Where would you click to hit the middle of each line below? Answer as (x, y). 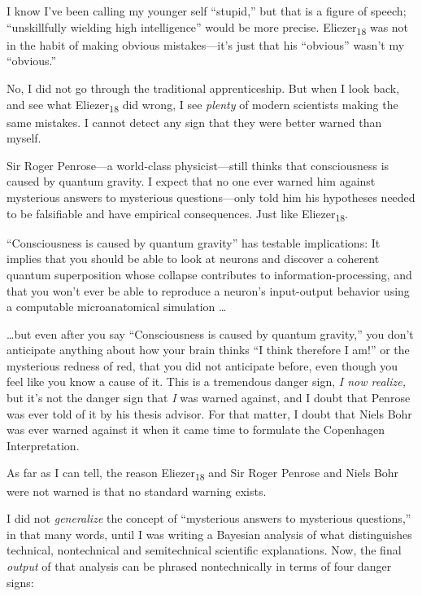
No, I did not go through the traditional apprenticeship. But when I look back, (203, 88)
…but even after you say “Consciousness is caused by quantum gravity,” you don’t (210, 333)
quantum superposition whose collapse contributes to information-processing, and (209, 274)
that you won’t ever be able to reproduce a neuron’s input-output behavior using (208, 290)
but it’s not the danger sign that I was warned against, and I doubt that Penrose (209, 398)
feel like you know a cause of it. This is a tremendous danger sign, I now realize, (206, 381)
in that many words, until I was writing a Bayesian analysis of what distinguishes (209, 534)
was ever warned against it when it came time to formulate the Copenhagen (196, 429)
